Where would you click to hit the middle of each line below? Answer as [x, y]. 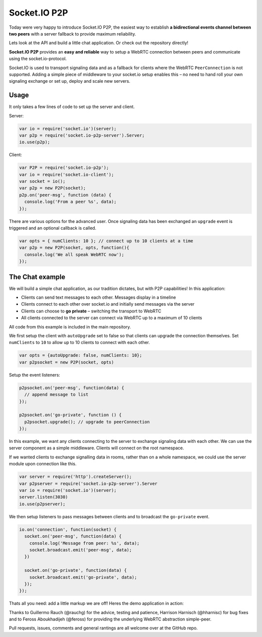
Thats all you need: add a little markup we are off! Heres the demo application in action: [96, 603]
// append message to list [57, 395]
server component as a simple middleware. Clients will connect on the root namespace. [97, 448]
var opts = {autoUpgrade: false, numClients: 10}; [81, 355]
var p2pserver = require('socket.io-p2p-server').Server [88, 483]
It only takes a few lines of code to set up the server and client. [72, 107]
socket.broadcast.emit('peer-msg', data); [81, 550]
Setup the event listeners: [34, 375]
